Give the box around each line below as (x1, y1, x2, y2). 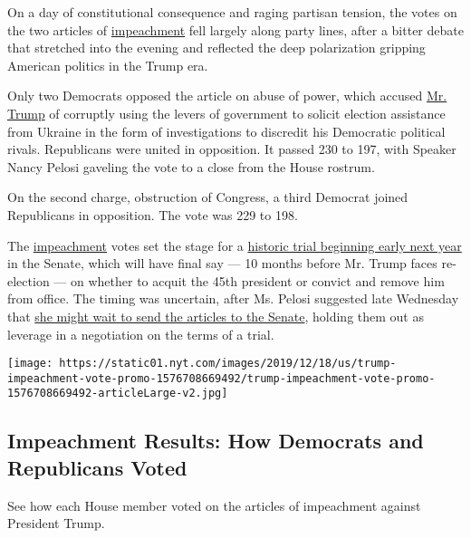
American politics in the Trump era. (7, 55, 208, 74)
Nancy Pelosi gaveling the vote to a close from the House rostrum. (7, 157, 375, 176)
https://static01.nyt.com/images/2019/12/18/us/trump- (59, 357, 397, 370)
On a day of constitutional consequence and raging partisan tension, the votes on (7, 3, 457, 21)
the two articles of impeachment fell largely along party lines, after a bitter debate (7, 20, 464, 39)
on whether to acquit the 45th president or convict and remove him (70, 271, 445, 290)
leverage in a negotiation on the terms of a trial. (7, 324, 274, 343)
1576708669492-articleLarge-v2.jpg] (7, 387, 228, 400)
